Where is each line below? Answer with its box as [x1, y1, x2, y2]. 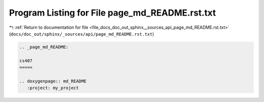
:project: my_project [27, 85, 79, 91]
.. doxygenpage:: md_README [19, 78, 87, 84]
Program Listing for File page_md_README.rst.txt [9, 7, 216, 18]
